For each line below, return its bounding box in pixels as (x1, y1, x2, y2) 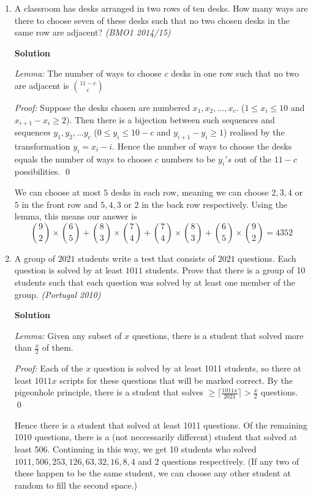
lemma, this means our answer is (14, 210, 137, 223)
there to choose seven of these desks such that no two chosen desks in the (14, 13, 290, 26)
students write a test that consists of (78, 251, 215, 264)
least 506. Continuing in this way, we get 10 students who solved (14, 442, 257, 455)
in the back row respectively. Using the (141, 197, 288, 210)
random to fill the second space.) (14, 478, 137, 491)
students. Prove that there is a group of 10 (145, 264, 306, 277)
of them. (42, 341, 74, 354)
